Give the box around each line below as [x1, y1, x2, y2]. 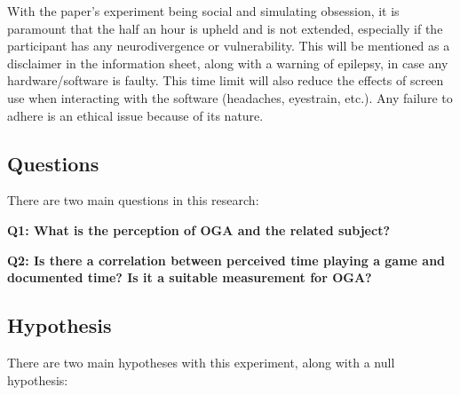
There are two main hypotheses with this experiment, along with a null [7, 352, 395, 371]
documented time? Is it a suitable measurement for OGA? [7, 268, 372, 287]
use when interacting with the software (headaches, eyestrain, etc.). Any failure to [7, 88, 453, 107]
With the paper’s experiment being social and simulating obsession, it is [7, 2, 400, 20]
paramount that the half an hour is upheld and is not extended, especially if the [7, 19, 443, 37]
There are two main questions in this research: [7, 191, 259, 209]
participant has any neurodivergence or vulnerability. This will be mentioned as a [7, 36, 450, 55]
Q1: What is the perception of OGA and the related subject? [7, 220, 390, 239]
